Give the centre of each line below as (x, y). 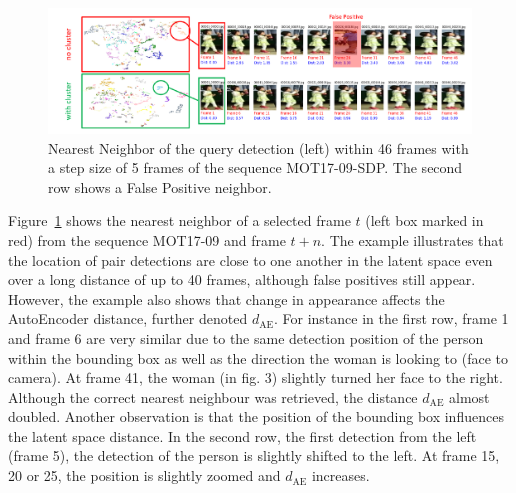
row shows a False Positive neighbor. (160, 186)
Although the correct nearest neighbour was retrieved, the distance (213, 396)
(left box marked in (424, 220)
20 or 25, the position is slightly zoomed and (144, 475)
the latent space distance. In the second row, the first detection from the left (242, 435)
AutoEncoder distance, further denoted (128, 318)
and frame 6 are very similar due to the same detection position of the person (246, 337)
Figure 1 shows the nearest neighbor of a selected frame (179, 220)
